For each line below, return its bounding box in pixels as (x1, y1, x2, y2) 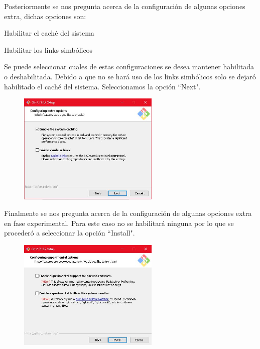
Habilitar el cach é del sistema (4, 28, 94, 38)
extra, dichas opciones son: (4, 11, 86, 21)
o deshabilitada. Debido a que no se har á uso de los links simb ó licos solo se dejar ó (4, 71, 256, 81)
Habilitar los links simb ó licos (4, 44, 93, 55)
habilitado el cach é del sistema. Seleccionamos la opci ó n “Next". (4, 81, 201, 91)
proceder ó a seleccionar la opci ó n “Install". (4, 227, 135, 238)
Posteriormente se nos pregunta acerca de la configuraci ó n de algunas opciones (4, 1, 245, 11)
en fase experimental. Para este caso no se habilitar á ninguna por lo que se (4, 217, 234, 228)
